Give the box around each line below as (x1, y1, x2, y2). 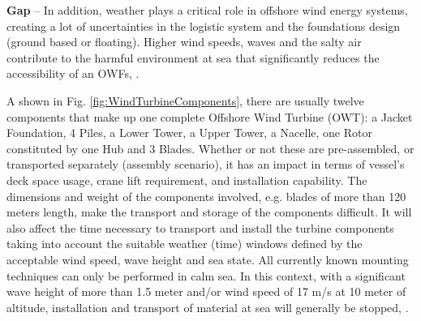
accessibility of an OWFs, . (6, 65, 140, 82)
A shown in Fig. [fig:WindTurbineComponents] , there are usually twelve (6, 92, 364, 109)
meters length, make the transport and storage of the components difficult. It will (6, 203, 412, 220)
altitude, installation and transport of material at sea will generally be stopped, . (6, 298, 409, 315)
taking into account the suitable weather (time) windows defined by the (6, 235, 363, 252)
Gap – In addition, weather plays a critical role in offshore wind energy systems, (6, 2, 408, 18)
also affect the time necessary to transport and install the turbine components (6, 219, 394, 236)
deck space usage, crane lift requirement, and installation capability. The (6, 171, 367, 188)
